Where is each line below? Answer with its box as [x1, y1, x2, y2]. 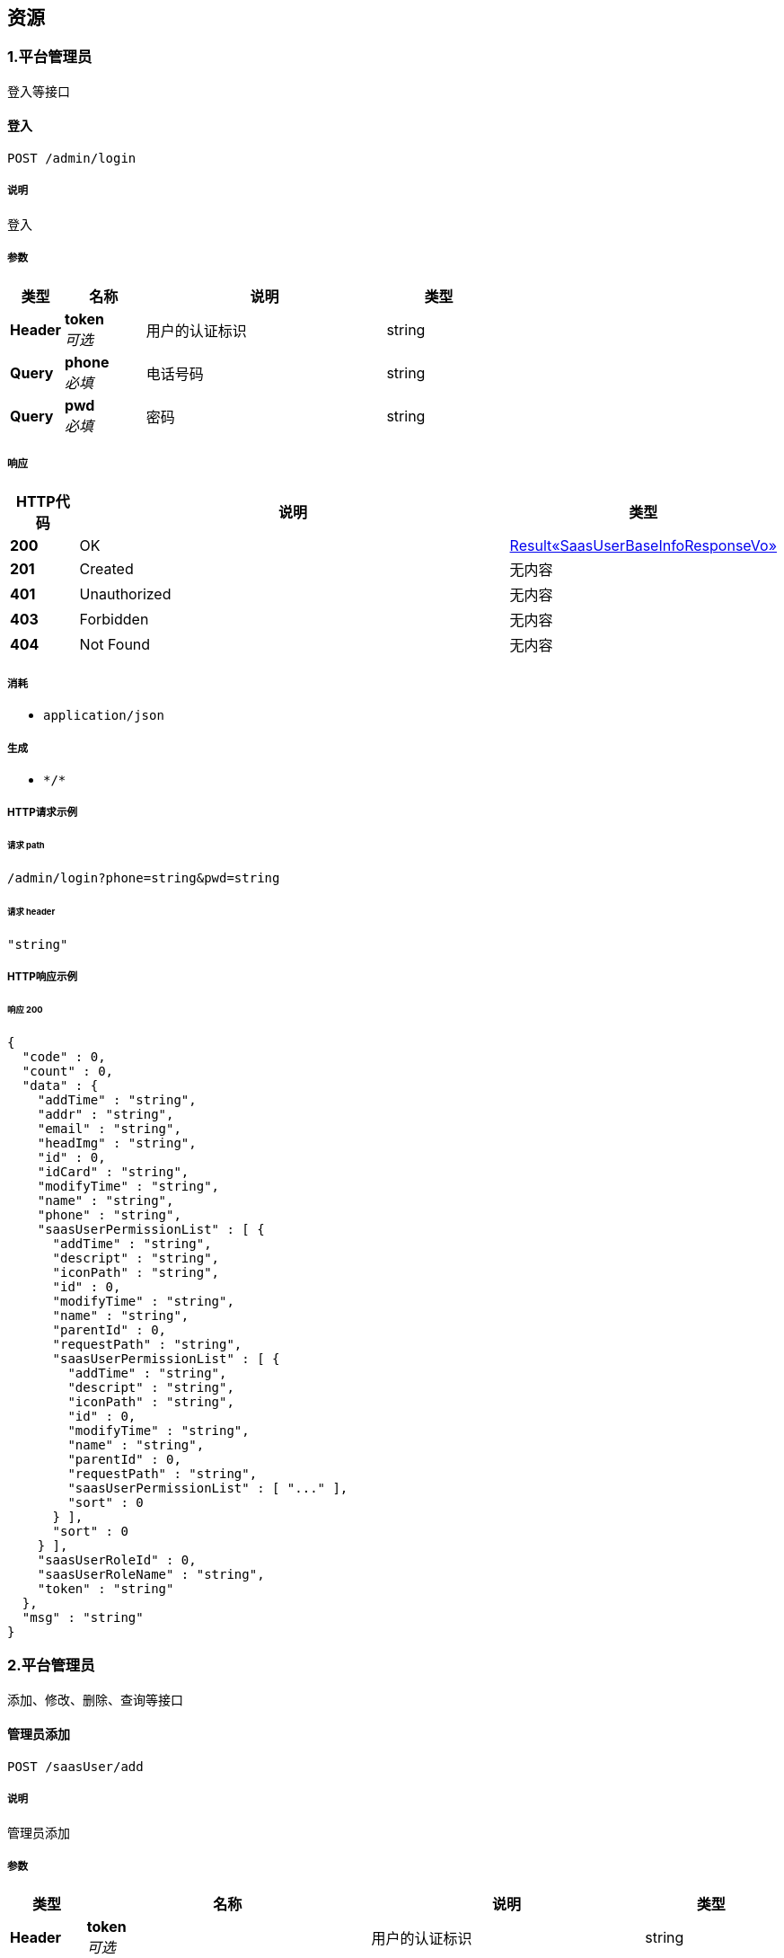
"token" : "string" [37, 1581, 174, 1596]
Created [79, 560, 134, 579]
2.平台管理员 [7, 1656, 95, 1675]
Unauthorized [79, 585, 172, 604]
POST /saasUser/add [7, 1759, 144, 1774]
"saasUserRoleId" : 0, [37, 1552, 197, 1567]
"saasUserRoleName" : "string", [37, 1566, 265, 1581]
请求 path [7, 840, 45, 851]
